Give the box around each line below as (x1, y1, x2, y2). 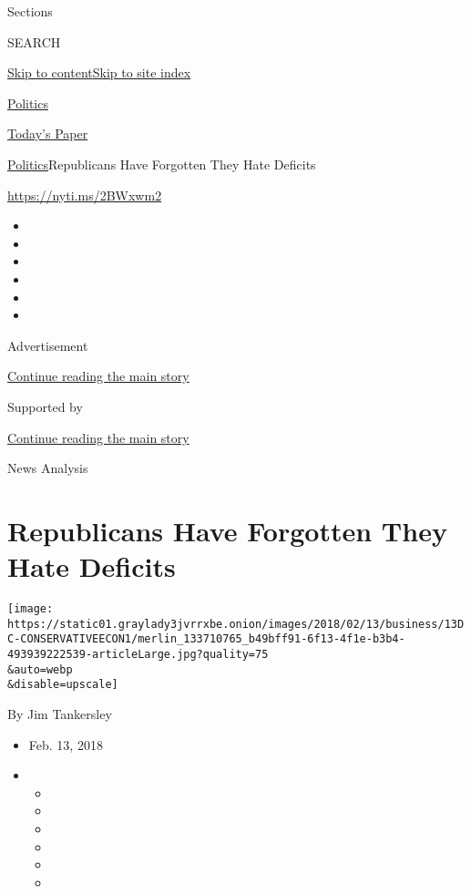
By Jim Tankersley (7, 704, 112, 723)
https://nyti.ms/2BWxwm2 (7, 185, 162, 204)
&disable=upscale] (7, 678, 118, 692)
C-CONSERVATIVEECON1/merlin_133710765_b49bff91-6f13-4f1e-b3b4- (7, 632, 405, 646)
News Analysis (7, 458, 88, 478)
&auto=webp (7, 663, 73, 676)
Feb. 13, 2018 (28, 735, 103, 754)
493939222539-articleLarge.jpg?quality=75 (7, 647, 269, 661)
